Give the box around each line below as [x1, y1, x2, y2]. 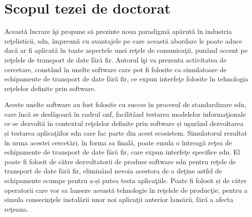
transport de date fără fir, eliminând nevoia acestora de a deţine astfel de [4, 166, 222, 176]
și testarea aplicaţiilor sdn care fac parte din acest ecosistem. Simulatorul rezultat [4, 128, 248, 138]
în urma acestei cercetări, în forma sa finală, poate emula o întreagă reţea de [4, 137, 232, 147]
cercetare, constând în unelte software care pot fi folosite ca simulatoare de [4, 64, 227, 74]
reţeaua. [4, 203, 29, 214]
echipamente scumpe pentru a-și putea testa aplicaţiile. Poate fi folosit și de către [4, 175, 247, 186]
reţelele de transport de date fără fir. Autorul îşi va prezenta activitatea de [4, 54, 227, 64]
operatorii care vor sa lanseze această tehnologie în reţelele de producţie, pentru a [4, 185, 248, 195]
